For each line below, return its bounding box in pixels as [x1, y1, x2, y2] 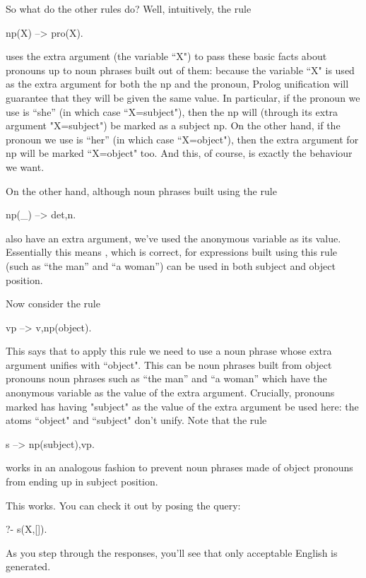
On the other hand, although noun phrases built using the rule [6, 183, 277, 198]
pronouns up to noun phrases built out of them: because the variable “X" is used [6, 62, 355, 77]
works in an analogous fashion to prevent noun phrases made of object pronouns [6, 460, 353, 475]
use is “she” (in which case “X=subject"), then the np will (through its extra [6, 104, 338, 119]
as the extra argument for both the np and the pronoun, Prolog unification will [6, 76, 349, 91]
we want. [6, 159, 45, 174]
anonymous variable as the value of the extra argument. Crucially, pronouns [6, 385, 335, 400]
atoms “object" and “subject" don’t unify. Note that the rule [6, 413, 267, 427]
